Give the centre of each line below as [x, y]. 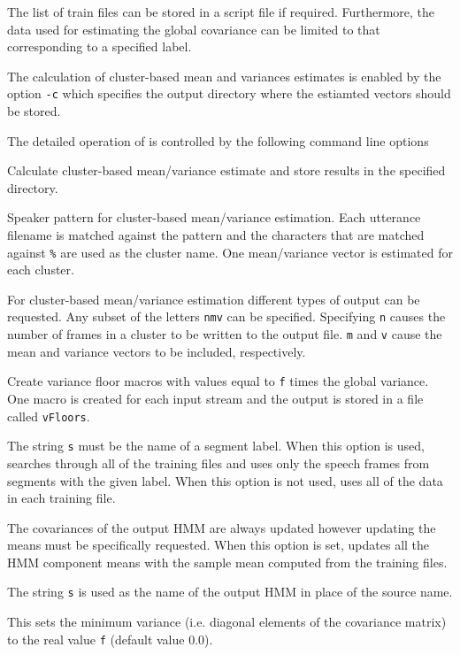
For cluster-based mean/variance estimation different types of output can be [214, 299]
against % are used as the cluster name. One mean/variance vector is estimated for [230, 252]
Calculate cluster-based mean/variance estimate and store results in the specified [226, 170]
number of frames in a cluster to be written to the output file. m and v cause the [225, 334]
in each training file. [61, 498]
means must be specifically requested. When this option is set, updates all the [218, 545]
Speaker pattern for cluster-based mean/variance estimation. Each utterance [214, 217]
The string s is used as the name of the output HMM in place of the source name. [230, 592]
